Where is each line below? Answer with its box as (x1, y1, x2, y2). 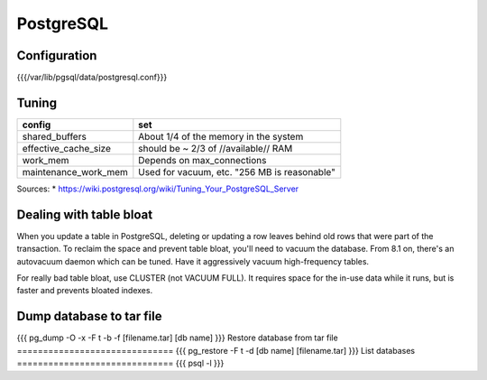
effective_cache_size (22, 142, 112, 154)
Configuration (16, 48, 97, 63)
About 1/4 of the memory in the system (138, 130, 304, 143)
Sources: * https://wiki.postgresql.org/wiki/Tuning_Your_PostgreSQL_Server (16, 183, 299, 194)
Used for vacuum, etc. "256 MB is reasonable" (138, 165, 335, 178)
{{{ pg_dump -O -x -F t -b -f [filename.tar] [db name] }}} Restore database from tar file (16, 332, 338, 343)
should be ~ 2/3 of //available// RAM (138, 142, 293, 154)
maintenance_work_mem (22, 165, 128, 178)
